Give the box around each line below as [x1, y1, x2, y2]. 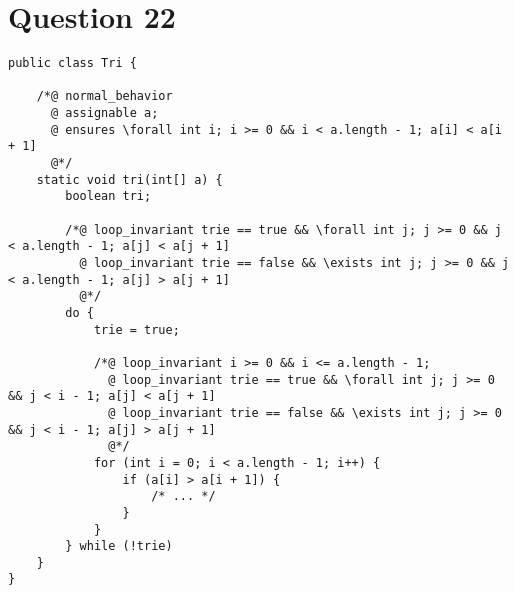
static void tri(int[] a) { [36, 172, 223, 187]
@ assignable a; [50, 106, 159, 121]
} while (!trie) [65, 539, 173, 554]
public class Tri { [8, 56, 137, 71]
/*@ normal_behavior [36, 89, 173, 104]
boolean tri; [65, 189, 152, 204]
